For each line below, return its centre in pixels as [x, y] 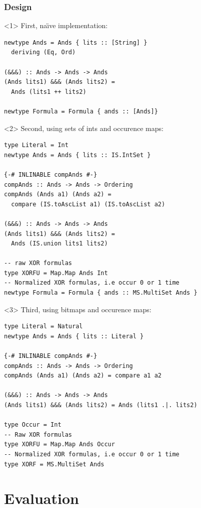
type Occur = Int [33, 425]
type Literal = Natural [43, 327]
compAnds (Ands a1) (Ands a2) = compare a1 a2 [83, 376]
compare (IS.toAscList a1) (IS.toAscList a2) [88, 204]
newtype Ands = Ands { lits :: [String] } [76, 42]
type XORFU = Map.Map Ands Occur [59, 444]
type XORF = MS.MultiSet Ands [54, 464]
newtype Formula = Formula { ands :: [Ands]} [81, 111]
